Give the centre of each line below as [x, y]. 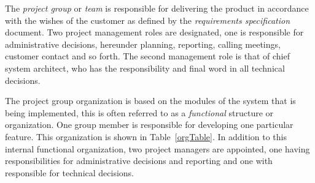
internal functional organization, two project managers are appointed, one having [157, 148]
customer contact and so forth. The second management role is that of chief [147, 56]
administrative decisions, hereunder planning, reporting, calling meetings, [143, 44]
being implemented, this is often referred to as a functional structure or [139, 112]
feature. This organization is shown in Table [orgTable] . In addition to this [146, 136]
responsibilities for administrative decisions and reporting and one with [139, 161]
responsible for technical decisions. [69, 172]
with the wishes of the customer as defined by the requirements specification [148, 20]
